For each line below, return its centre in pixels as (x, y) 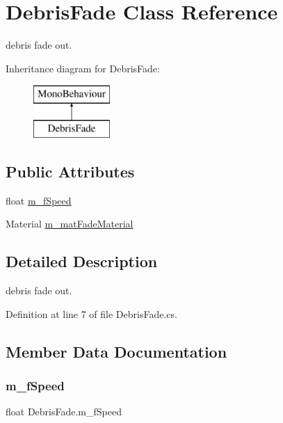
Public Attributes (70, 171)
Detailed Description (82, 261)
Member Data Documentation (116, 351)
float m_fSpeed (39, 200)
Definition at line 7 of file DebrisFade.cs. (91, 313)
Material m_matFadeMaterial (70, 224)
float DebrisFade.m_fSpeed (64, 412)
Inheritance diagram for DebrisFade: (83, 68)
